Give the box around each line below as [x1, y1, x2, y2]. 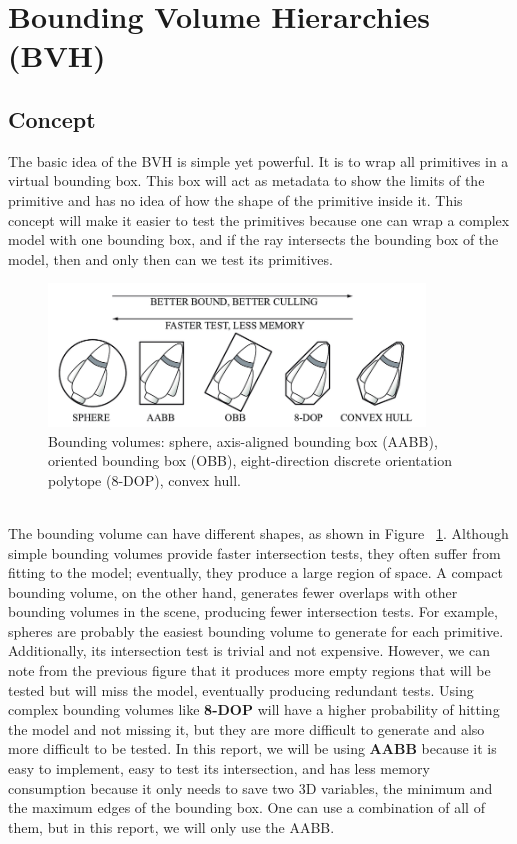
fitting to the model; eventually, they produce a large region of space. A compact [8, 562, 503, 583]
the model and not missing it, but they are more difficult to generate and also [8, 718, 485, 739]
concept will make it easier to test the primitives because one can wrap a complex [8, 209, 510, 230]
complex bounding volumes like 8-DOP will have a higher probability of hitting [8, 699, 500, 720]
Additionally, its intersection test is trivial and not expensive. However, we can [8, 640, 490, 661]
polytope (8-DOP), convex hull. [48, 469, 241, 490]
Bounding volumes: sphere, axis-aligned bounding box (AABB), [48, 430, 438, 451]
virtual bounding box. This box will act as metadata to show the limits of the [8, 170, 485, 191]
